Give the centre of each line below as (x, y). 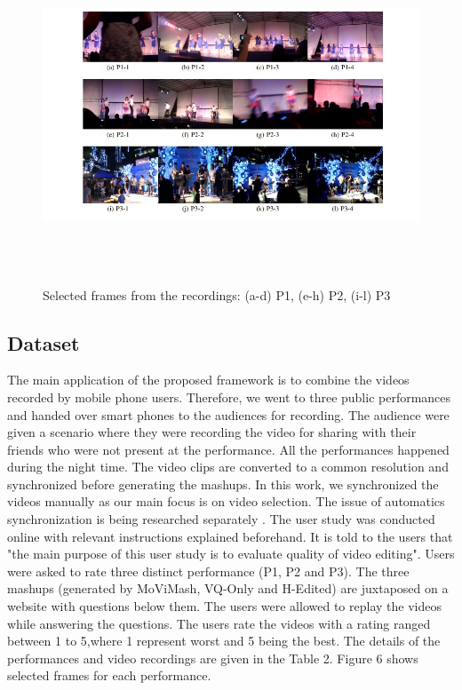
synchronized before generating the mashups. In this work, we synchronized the (223, 484)
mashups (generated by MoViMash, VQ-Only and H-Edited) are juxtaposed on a (228, 588)
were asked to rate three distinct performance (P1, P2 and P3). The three (208, 571)
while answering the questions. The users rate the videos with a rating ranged (219, 623)
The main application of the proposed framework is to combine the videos (208, 380)
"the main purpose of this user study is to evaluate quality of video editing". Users (231, 554)
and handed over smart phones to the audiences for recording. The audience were (228, 414)
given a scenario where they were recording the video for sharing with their (212, 432)
